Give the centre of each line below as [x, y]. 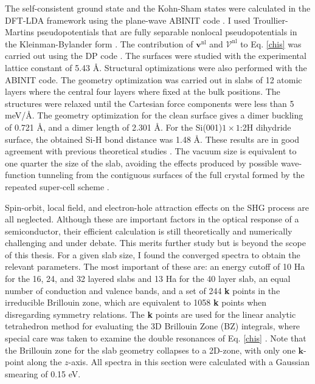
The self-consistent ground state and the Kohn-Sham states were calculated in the [158, 8]
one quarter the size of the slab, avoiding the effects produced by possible [142, 163]
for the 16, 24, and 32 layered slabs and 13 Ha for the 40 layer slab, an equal [148, 279]
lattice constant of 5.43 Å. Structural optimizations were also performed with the [156, 67]
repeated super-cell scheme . [57, 186]
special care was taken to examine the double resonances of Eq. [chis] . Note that [156, 338]
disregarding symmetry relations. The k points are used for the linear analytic [151, 314]
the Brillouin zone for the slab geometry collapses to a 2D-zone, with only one [150, 350]
